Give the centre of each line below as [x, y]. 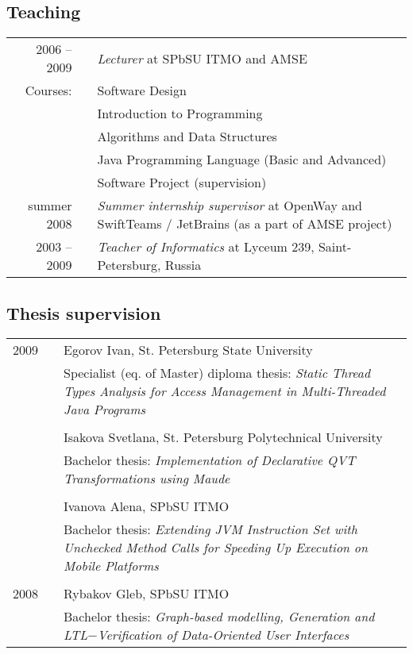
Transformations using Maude [147, 479]
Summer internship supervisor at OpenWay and [230, 206]
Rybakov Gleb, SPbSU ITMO [147, 594]
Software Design [142, 90]
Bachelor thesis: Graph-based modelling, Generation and [219, 617]
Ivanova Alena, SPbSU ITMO [147, 506]
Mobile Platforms [111, 566]
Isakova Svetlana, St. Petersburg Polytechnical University [223, 437]
